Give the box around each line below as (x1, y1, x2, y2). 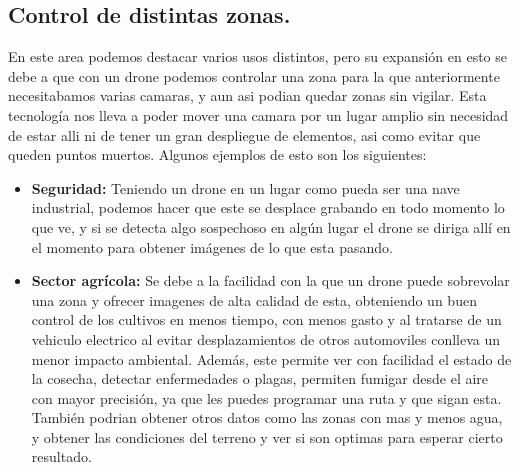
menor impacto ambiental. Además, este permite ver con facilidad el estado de (31, 348, 512, 369)
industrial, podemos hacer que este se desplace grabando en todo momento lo (31, 197, 505, 218)
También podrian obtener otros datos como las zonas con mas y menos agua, (31, 407, 503, 428)
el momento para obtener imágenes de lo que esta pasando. (31, 236, 393, 257)
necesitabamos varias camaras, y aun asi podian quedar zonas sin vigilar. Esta (8, 85, 487, 106)
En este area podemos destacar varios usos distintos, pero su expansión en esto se (8, 46, 507, 67)
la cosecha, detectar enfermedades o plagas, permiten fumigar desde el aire (31, 368, 489, 389)
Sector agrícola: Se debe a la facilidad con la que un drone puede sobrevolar (31, 270, 510, 291)
